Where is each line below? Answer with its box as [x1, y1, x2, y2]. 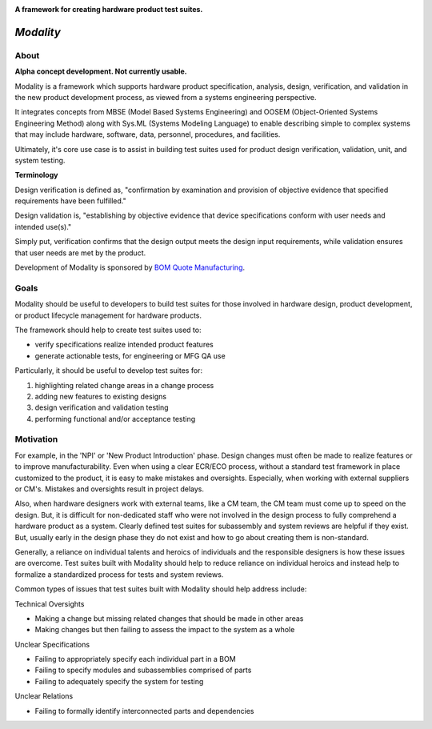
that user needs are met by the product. [14, 248, 146, 258]
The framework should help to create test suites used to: [14, 325, 202, 334]
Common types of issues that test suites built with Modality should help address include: [14, 584, 307, 594]
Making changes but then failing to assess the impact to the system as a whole [34, 625, 295, 635]
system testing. [14, 155, 66, 165]
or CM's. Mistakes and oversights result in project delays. [14, 484, 204, 494]
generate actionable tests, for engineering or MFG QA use [34, 350, 226, 360]
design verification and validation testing [34, 403, 169, 412]
